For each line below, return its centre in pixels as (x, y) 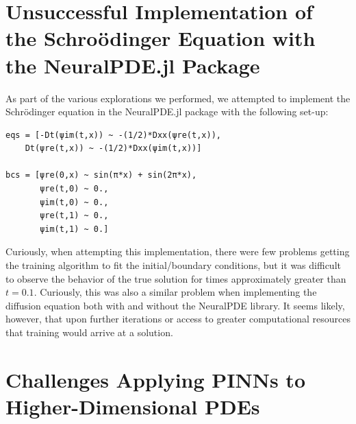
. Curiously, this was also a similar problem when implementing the (175, 292)
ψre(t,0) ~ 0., (74, 189)
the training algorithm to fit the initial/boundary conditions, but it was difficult (173, 265)
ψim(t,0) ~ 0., (74, 202)
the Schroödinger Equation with (161, 38)
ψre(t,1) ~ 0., (74, 216)
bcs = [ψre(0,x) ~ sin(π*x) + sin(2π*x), (101, 175)
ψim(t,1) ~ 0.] (74, 229)
